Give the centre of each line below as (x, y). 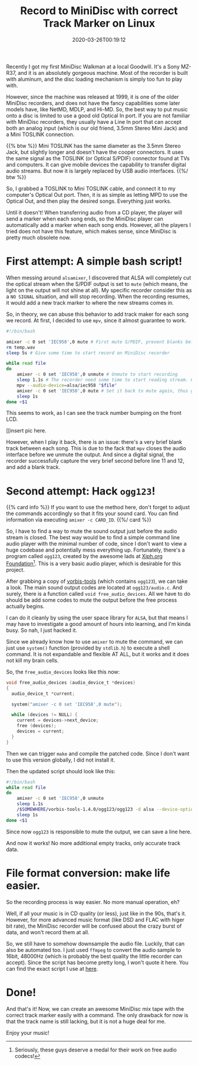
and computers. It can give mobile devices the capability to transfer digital (96, 164)
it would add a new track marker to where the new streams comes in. (90, 302)
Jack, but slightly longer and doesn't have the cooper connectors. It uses (95, 152)
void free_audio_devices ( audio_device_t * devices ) (71, 682)
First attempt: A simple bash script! (94, 261)
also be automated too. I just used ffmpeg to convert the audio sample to (94, 949)
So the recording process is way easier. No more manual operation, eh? (93, 902)
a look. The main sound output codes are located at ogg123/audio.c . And (94, 587)
